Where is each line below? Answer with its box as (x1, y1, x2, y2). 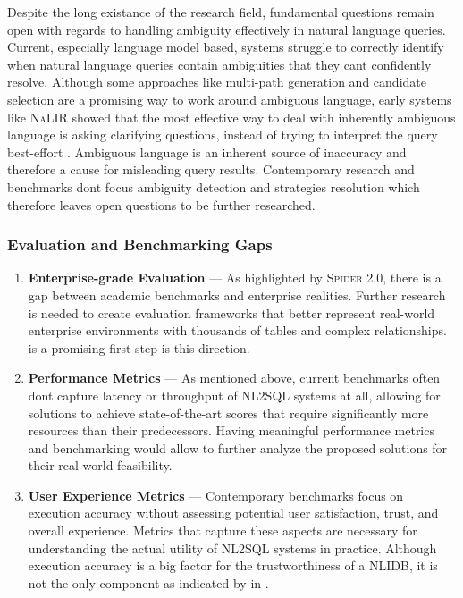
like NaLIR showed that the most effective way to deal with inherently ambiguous (7, 107, 456, 126)
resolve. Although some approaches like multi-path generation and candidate (7, 72, 426, 91)
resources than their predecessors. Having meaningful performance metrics (28, 421, 434, 440)
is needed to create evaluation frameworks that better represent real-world (28, 303, 435, 322)
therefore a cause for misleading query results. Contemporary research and (7, 160, 415, 179)
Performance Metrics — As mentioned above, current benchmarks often (28, 368, 441, 387)
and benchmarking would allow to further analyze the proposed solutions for (28, 438, 448, 457)
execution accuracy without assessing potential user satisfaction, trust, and (28, 503, 439, 522)
